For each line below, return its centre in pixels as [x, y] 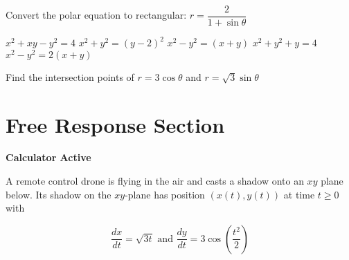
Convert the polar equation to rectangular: [96, 15]
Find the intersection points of [70, 76]
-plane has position [165, 194]
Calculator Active [48, 157]
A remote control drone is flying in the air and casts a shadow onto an [155, 181]
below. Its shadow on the [59, 194]
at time [299, 194]
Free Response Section [115, 124]
